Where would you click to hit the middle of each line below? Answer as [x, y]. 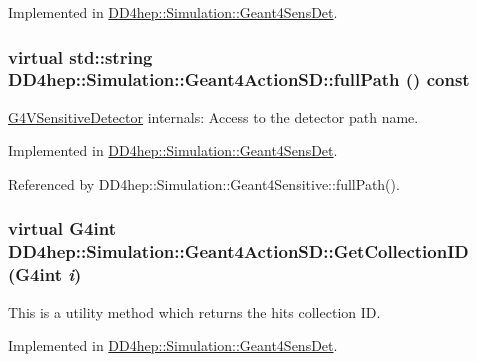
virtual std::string [80, 56]
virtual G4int [62, 228]
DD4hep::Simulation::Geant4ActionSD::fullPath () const [239, 79]
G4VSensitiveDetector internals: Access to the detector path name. [213, 116]
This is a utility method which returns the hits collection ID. [194, 311]
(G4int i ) [45, 274]
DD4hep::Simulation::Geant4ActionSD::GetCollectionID [238, 251]
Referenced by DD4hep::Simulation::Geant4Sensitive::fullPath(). [204, 183]
